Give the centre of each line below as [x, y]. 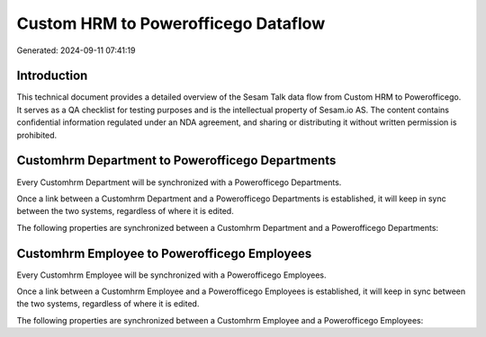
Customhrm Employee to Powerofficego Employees [164, 253]
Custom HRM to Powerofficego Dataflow [171, 23]
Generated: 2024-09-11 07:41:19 [76, 50]
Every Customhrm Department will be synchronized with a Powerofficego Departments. [179, 182]
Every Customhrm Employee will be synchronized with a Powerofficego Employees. [172, 275]
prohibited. [37, 135]
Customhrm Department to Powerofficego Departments [176, 160]
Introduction [52, 76]
